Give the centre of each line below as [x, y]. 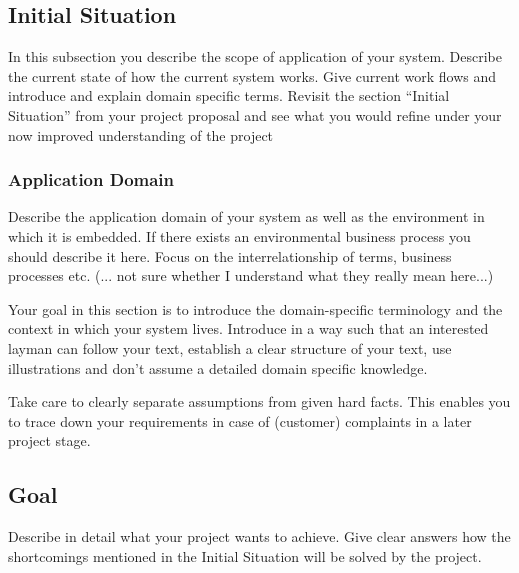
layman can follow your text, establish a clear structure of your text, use [230, 347]
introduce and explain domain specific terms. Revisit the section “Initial [229, 95]
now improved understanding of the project [141, 134]
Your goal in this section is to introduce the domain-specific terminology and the [255, 308]
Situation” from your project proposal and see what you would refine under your [255, 114]
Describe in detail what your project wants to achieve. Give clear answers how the [259, 536]
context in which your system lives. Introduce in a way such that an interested [248, 328]
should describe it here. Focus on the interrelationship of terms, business [230, 255]
